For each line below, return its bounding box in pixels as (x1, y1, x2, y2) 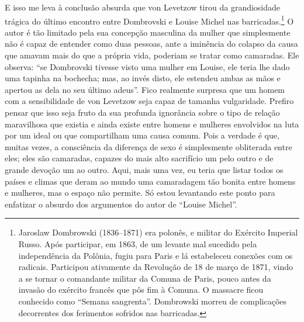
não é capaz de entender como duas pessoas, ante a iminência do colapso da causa (5, 37, 298, 50)
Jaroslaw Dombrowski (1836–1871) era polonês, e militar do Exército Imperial (18, 226, 298, 238)
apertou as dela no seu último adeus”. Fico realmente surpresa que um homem (5, 83, 285, 95)
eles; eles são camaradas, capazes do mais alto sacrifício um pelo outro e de (5, 152, 274, 164)
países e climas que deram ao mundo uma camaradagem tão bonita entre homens (5, 175, 296, 187)
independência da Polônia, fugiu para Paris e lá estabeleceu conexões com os (18, 249, 293, 261)
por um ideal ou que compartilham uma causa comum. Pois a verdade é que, (5, 129, 279, 141)
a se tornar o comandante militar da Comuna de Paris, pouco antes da (18, 272, 271, 284)
